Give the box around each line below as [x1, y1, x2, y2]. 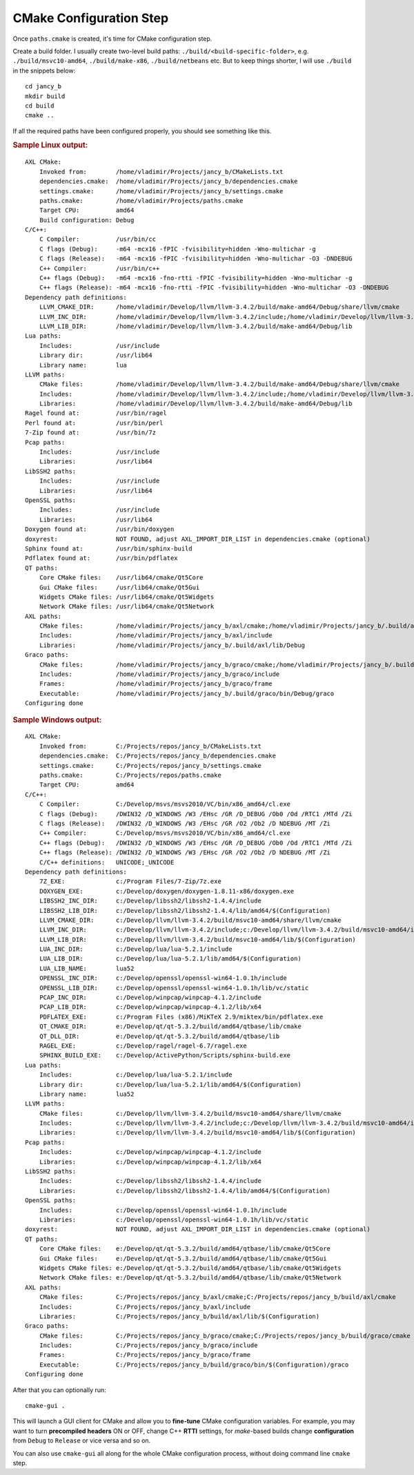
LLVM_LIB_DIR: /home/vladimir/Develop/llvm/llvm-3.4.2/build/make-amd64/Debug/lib [39, 322, 353, 330]
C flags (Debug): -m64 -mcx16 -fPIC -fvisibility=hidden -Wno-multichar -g [39, 245, 317, 253]
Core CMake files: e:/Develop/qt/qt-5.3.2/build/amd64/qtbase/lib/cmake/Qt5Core [39, 1245, 331, 1253]
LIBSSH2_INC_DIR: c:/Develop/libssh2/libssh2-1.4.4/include [39, 897, 262, 905]
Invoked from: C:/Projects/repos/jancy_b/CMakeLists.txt [39, 742, 262, 750]
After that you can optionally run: [12, 1385, 106, 1394]
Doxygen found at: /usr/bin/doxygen [25, 526, 175, 533]
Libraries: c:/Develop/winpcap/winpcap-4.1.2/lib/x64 [39, 1157, 262, 1166]
